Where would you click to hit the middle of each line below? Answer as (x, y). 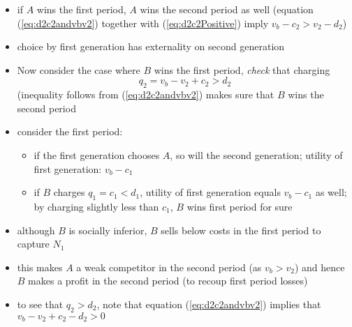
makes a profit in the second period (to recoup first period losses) (168, 281)
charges (69, 192)
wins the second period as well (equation (227, 9)
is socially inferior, (108, 230)
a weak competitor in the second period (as (169, 267)
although (36, 230)
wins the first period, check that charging (242, 69)
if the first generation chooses (97, 154)
